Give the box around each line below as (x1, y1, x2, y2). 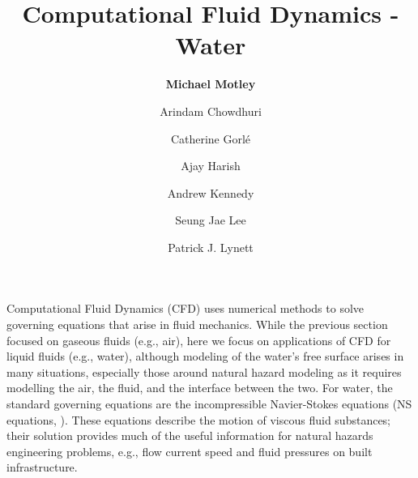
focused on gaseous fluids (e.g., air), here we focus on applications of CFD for (6, 331, 391, 348)
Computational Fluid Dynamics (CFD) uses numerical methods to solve (6, 300, 365, 317)
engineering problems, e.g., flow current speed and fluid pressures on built (6, 442, 373, 459)
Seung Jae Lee (175, 211, 246, 228)
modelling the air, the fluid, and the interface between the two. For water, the (6, 379, 393, 396)
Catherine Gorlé (170, 130, 251, 147)
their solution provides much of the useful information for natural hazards (6, 427, 373, 444)
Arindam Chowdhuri (160, 102, 262, 119)
